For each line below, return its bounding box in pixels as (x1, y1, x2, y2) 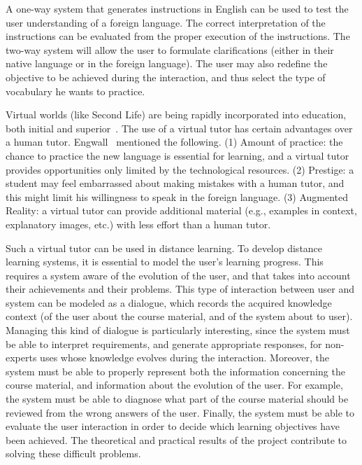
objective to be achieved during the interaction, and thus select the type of (6, 69, 326, 84)
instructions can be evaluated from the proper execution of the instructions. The (6, 29, 350, 43)
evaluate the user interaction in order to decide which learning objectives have (6, 419, 340, 433)
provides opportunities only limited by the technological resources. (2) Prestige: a (6, 162, 354, 176)
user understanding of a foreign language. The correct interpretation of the (6, 15, 326, 29)
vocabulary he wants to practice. (6, 83, 145, 98)
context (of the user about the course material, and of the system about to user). (6, 309, 353, 324)
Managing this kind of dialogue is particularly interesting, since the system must (6, 323, 350, 338)
